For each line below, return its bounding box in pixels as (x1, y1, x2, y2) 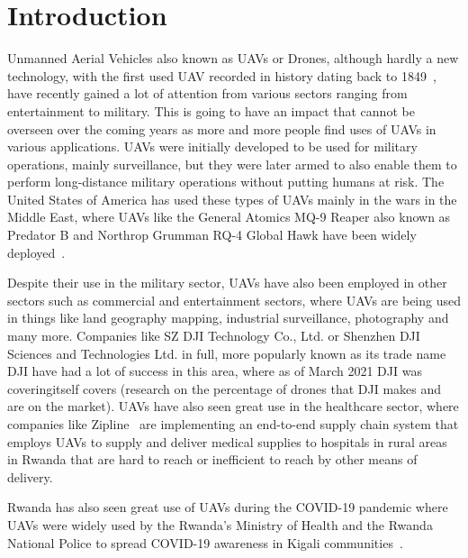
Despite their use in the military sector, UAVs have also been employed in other (7, 273, 447, 292)
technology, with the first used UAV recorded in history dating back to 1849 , (7, 66, 436, 85)
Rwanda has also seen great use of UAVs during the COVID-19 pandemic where (7, 498, 448, 517)
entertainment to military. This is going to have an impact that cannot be (7, 101, 415, 120)
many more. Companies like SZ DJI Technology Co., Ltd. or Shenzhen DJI (7, 326, 420, 345)
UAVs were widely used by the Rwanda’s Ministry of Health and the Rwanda (7, 515, 433, 534)
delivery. (7, 467, 53, 486)
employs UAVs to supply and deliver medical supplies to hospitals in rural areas (7, 432, 447, 451)
